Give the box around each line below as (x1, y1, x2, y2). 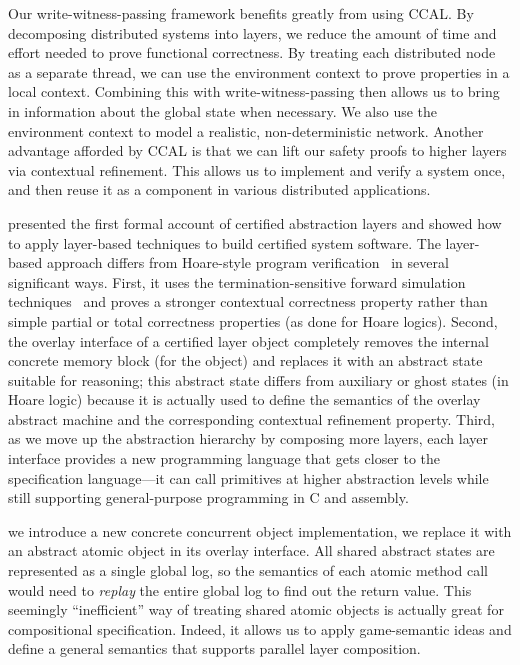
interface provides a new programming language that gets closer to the (8, 448, 441, 469)
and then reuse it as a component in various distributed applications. (8, 179, 431, 200)
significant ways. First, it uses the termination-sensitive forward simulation (8, 271, 466, 292)
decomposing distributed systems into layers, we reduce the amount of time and (8, 22, 497, 43)
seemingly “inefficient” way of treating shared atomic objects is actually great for (8, 599, 504, 620)
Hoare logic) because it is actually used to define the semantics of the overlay (8, 389, 481, 410)
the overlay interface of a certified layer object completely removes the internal (8, 330, 489, 351)
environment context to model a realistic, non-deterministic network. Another (8, 120, 484, 141)
